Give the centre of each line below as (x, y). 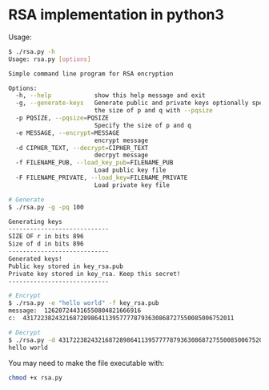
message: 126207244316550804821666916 (75, 311)
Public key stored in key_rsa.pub (66, 266)
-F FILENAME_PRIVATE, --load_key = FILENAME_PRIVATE (102, 178)
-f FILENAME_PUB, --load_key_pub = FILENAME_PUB (94, 163)
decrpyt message (121, 155)
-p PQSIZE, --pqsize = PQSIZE (62, 118)
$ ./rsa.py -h (32, 51)
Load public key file (130, 170)
